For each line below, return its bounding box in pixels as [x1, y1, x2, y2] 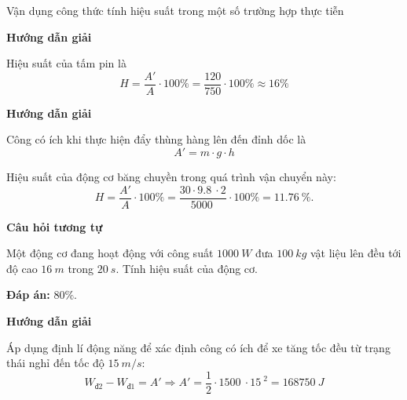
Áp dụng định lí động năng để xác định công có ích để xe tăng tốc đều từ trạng [6, 339, 390, 355]
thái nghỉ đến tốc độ [6, 355, 104, 371]
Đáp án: [6, 286, 50, 303]
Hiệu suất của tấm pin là [6, 55, 126, 71]
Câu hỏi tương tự [6, 218, 103, 235]
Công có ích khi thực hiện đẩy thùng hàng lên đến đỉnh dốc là [6, 131, 306, 147]
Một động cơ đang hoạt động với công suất [6, 245, 214, 261]
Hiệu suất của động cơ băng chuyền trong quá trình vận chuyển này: [6, 169, 336, 185]
